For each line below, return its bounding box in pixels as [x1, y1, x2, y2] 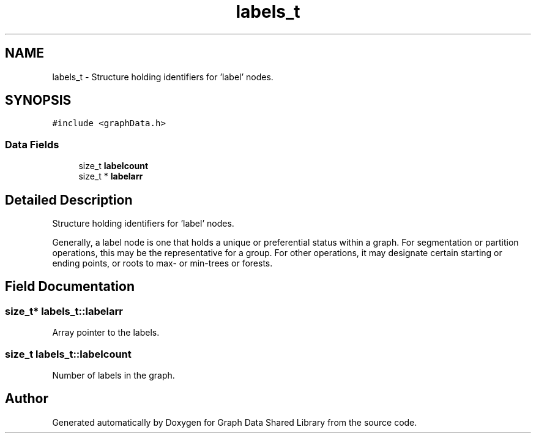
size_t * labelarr [78, 171, 143, 182]
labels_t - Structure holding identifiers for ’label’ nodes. [52, 71, 274, 82]
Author [5, 391, 48, 407]
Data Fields [5, 138, 59, 151]
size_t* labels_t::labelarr [5, 304, 123, 317]
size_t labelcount [78, 160, 149, 172]
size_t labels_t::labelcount [5, 347, 132, 360]
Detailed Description [5, 192, 133, 208]
